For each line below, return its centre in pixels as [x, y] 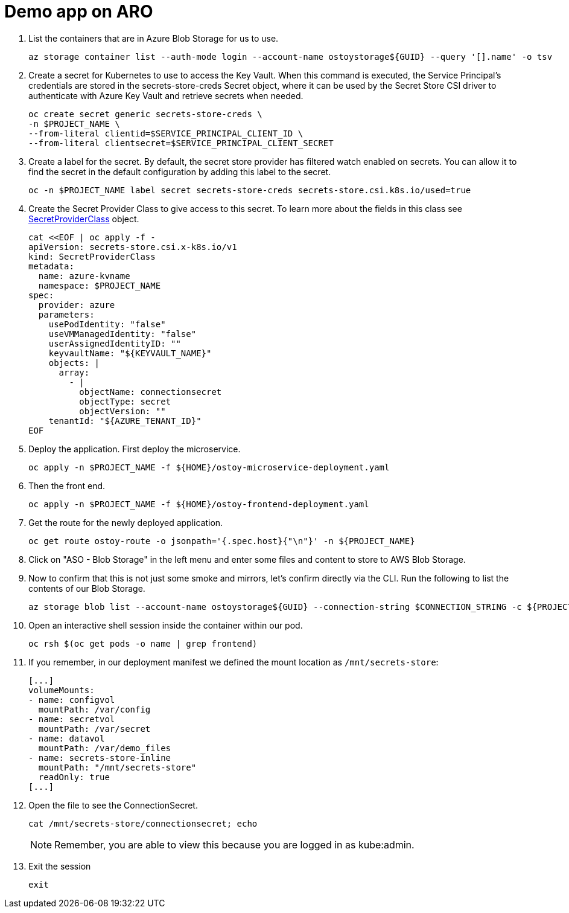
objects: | [74, 363]
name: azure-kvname [84, 276]
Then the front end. [67, 485]
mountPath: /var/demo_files [105, 748]
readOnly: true [74, 777]
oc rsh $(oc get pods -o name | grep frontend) [143, 643]
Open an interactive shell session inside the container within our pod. [166, 625]
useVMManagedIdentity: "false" [122, 334]
